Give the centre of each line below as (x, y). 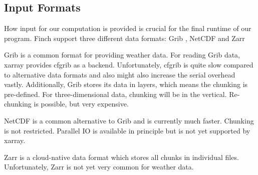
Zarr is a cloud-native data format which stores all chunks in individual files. (121, 157)
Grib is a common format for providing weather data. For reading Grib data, (122, 55)
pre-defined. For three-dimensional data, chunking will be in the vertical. (115, 94)
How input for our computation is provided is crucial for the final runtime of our (128, 28)
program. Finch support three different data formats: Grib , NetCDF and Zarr (124, 38)
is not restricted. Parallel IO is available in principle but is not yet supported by (127, 130)
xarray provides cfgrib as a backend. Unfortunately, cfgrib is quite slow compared (129, 64)
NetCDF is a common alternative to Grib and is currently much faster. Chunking (129, 120)
